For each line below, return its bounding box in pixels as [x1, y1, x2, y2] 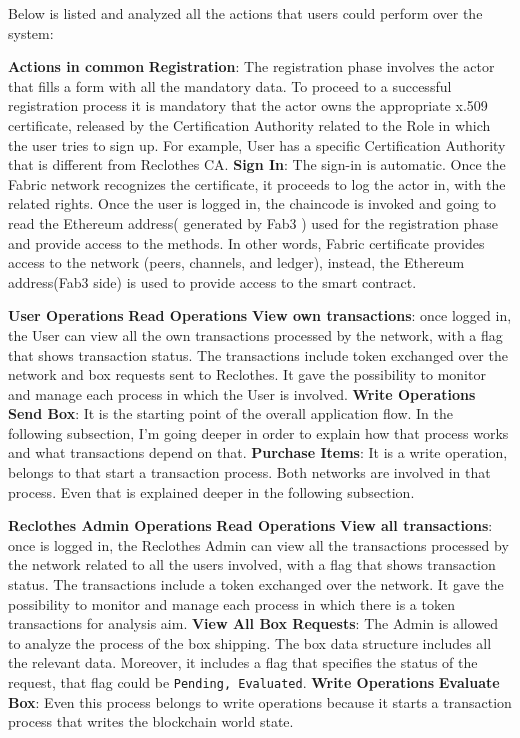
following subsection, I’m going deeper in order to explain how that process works [8, 422, 509, 443]
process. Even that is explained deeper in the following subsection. [8, 481, 415, 502]
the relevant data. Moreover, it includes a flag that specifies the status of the [8, 652, 478, 673]
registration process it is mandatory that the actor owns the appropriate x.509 [8, 95, 488, 116]
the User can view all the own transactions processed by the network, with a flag [8, 324, 503, 345]
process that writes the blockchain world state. [8, 711, 294, 732]
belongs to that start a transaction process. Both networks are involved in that [8, 462, 491, 483]
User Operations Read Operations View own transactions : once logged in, [8, 305, 512, 326]
